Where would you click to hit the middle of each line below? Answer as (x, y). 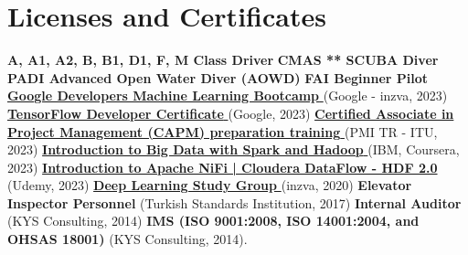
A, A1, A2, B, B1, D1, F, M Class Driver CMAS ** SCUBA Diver (223, 60)
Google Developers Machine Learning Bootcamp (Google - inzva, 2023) (228, 96)
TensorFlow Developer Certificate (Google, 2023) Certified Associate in (231, 113)
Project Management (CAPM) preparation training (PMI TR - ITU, (223, 131)
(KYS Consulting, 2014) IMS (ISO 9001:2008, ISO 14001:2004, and (213, 221)
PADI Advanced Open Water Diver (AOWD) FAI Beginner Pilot (218, 77)
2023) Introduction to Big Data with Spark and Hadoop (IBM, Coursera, (234, 149)
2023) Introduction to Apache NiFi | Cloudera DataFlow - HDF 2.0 (223, 167)
